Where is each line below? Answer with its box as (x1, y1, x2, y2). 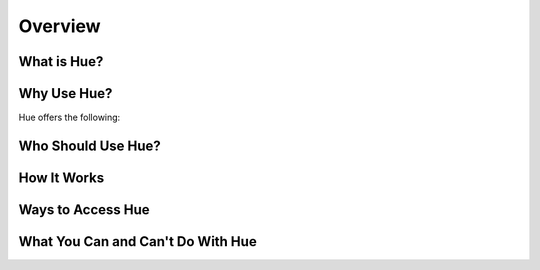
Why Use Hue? (18, 85, 113, 102)
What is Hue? (18, 53, 104, 70)
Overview (18, 15, 101, 37)
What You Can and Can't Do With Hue (18, 233, 257, 250)
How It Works (18, 169, 105, 186)
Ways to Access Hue (18, 201, 150, 218)
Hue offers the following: (18, 111, 121, 124)
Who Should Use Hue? (18, 137, 162, 154)
